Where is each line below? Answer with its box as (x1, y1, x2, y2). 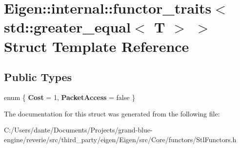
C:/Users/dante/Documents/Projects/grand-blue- (4, 125, 153, 135)
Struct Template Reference (4, 36, 189, 56)
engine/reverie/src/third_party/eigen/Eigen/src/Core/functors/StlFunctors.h (4, 134, 237, 144)
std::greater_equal (4, 17, 131, 37)
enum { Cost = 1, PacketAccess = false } (4, 92, 136, 102)
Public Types (4, 69, 72, 84)
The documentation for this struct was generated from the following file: (4, 108, 220, 118)
